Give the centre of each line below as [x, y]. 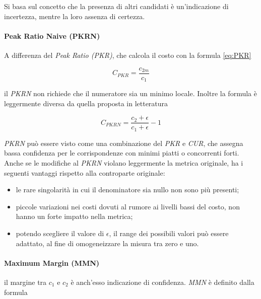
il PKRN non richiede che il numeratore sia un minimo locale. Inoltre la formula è [130, 93]
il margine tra [25, 282]
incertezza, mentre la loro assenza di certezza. [75, 16]
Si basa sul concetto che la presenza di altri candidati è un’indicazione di [116, 6]
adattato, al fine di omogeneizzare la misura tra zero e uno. [107, 243]
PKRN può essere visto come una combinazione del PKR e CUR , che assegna [124, 143]
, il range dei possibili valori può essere [169, 233]
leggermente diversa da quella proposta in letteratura [86, 103]
